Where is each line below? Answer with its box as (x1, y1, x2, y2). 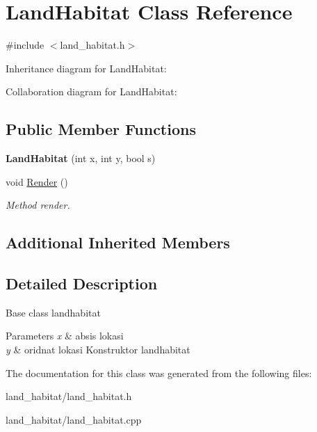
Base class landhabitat (6, 305, 101, 319)
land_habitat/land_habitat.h (6, 389, 132, 403)
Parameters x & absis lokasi (6, 328, 124, 343)
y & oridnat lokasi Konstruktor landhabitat (6, 342, 190, 357)
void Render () (6, 174, 68, 189)
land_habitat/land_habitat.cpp (6, 412, 142, 426)
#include (6, 38, 44, 52)
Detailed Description (6, 273, 158, 294)
